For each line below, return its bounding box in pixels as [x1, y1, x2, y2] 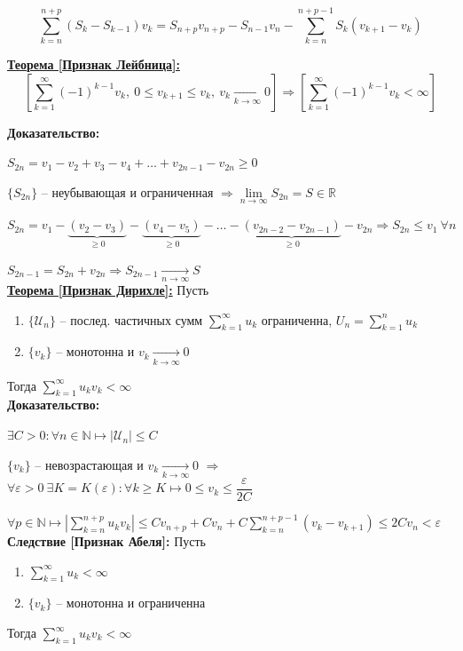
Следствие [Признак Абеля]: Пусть [7, 532, 206, 551]
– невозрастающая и [35, 455, 144, 473]
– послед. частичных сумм [59, 310, 203, 329]
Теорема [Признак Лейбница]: [7, 55, 180, 74]
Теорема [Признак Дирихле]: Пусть [7, 280, 209, 298]
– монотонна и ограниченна [56, 593, 206, 612]
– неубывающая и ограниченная [41, 182, 214, 201]
